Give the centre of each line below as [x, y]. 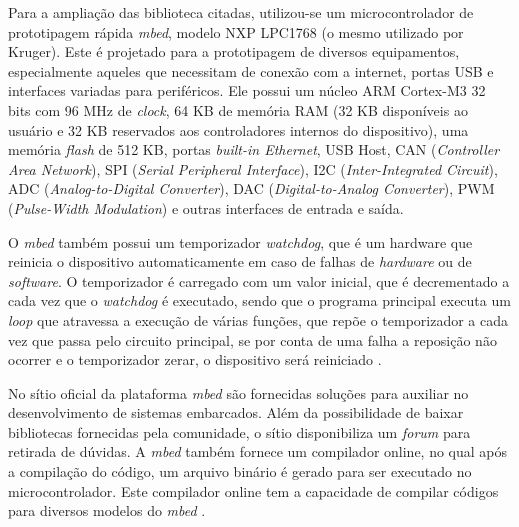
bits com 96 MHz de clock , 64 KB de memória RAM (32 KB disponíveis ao [238, 109]
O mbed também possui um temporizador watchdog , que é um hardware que [240, 241]
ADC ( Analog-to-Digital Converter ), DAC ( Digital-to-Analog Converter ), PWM [251, 188]
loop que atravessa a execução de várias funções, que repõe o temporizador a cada [258, 319]
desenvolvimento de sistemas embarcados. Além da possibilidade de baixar [236, 412]
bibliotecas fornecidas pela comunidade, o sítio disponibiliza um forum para [239, 431]
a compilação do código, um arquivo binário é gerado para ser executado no [240, 471]
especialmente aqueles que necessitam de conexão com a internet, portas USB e [251, 70]
